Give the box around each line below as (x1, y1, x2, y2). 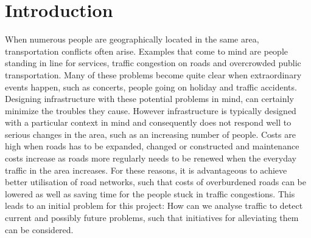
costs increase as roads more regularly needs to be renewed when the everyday (5, 152, 296, 165)
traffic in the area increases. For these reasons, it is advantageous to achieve (5, 163, 287, 176)
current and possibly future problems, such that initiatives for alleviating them (5, 211, 299, 224)
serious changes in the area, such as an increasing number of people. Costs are (5, 127, 296, 140)
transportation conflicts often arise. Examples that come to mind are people (5, 44, 288, 57)
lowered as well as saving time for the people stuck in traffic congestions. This (5, 187, 295, 200)
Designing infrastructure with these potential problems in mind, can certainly (5, 92, 294, 105)
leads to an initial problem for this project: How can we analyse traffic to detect (5, 199, 303, 212)
